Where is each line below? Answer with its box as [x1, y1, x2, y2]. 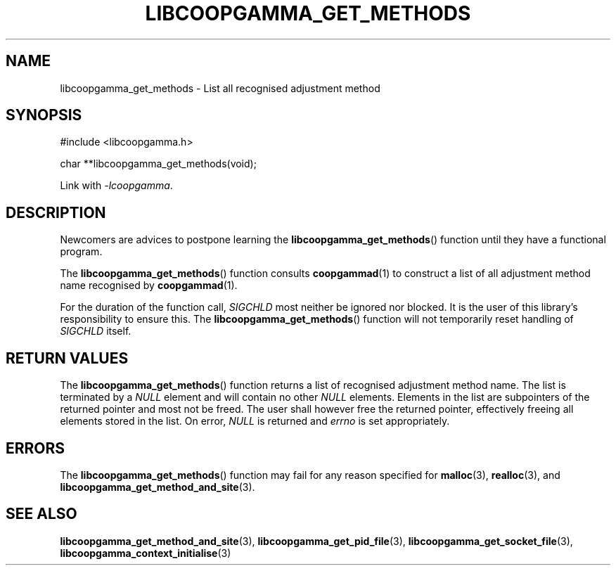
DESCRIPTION [6, 203, 106, 222]
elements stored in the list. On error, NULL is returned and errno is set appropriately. [60, 415, 450, 428]
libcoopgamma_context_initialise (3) [60, 546, 231, 559]
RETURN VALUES [6, 349, 129, 367]
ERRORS [6, 439, 65, 457]
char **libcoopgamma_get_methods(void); [60, 158, 257, 170]
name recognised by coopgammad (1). [60, 279, 238, 292]
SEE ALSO [6, 505, 77, 523]
